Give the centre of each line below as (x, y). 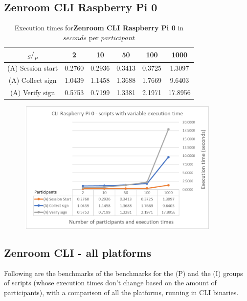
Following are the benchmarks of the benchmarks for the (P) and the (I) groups (123, 273)
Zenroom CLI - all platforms (78, 252)
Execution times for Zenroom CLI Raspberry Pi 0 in (99, 28)
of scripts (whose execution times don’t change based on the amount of (110, 283)
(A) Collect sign (33, 80)
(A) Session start (33, 68)
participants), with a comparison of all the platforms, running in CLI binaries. (121, 292)
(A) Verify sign (33, 92)
